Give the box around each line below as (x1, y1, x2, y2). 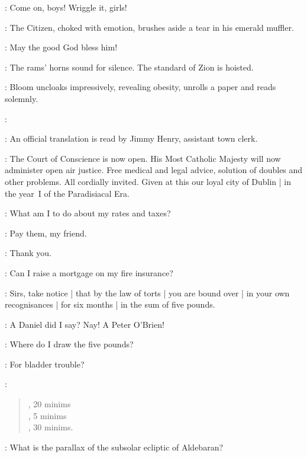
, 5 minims (28, 409, 67, 421)
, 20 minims (28, 398, 71, 410)
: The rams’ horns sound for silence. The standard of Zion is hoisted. (5, 60, 254, 73)
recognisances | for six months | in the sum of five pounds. (5, 298, 215, 311)
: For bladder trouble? (5, 357, 85, 370)
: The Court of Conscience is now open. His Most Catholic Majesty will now (5, 152, 281, 164)
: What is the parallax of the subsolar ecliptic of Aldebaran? (5, 440, 224, 453)
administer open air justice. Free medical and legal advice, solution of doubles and (5, 164, 303, 176)
